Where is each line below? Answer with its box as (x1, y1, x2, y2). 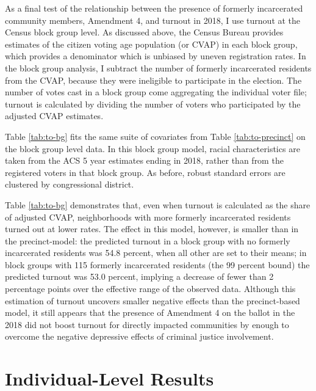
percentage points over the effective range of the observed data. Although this (5, 282, 296, 295)
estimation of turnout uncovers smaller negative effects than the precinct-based (5, 294, 300, 307)
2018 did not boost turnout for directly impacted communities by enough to (5, 318, 289, 331)
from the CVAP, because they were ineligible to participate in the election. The (5, 73, 302, 86)
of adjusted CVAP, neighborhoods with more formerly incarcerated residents (5, 210, 291, 223)
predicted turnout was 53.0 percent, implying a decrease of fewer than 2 (5, 270, 274, 283)
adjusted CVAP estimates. (5, 109, 104, 122)
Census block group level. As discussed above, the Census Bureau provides (5, 26, 284, 38)
